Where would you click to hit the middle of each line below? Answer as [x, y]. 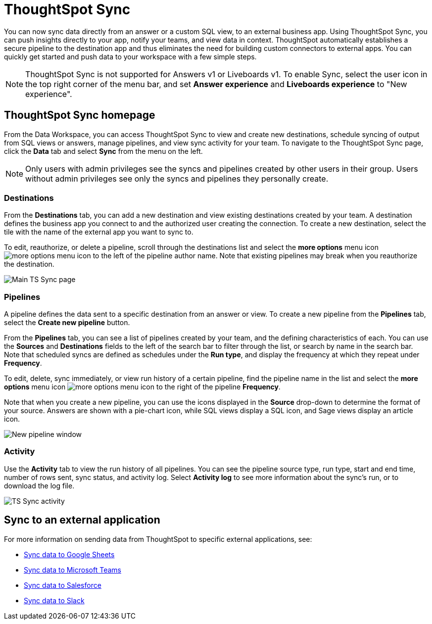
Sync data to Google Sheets [69, 554]
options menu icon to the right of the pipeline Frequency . [142, 387]
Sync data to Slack [54, 600]
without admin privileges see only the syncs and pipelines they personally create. [177, 178]
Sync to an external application [82, 520]
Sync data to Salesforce [63, 585]
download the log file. [39, 485]
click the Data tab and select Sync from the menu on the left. [103, 151]
